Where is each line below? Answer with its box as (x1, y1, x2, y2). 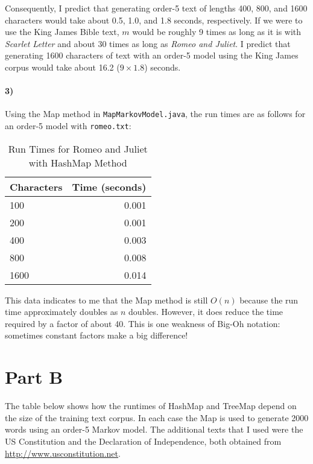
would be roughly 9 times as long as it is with (132, 25, 302, 38)
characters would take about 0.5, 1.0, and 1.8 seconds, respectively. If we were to (5, 13, 303, 26)
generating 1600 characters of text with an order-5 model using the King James (5, 49, 299, 62)
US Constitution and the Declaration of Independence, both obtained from (5, 434, 282, 447)
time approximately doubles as (5, 305, 118, 318)
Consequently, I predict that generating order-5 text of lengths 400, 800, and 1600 (5, 2, 308, 14)
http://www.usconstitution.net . (5, 447, 121, 459)
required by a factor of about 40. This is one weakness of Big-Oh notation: (5, 317, 280, 329)
